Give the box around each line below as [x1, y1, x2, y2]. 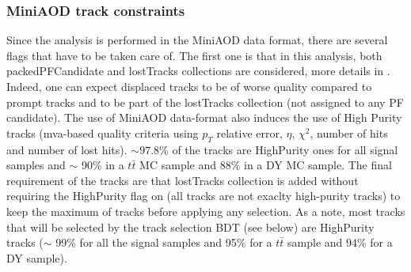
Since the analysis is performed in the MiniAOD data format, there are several [6, 32, 388, 48]
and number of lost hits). [6, 141, 127, 157]
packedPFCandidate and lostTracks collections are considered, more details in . [6, 62, 390, 79]
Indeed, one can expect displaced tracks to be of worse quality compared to [6, 78, 372, 94]
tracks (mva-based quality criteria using [6, 124, 199, 141]
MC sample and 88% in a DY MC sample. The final [139, 157, 392, 173]
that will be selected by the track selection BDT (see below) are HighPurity [6, 218, 375, 235]
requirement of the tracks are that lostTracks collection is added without [6, 172, 359, 188]
